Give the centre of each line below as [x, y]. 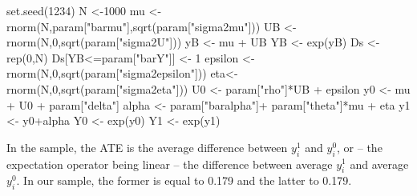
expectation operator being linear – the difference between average [170, 164]
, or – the [360, 147]
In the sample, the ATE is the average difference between [147, 147]
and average [379, 164]
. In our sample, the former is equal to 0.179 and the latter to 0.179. [184, 180]
